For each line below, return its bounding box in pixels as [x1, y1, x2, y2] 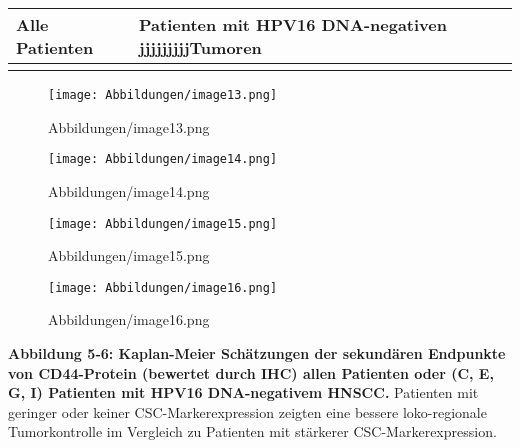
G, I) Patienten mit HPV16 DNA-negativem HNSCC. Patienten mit [8, 382, 479, 403]
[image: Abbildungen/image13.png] [48, 88, 278, 102]
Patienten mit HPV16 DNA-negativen [139, 13, 447, 36]
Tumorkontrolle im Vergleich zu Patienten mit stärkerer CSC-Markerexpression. [8, 421, 497, 442]
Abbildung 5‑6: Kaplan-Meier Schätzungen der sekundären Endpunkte [8, 343, 506, 363]
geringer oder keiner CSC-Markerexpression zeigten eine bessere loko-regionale [8, 401, 487, 422]
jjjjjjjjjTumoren [139, 36, 262, 59]
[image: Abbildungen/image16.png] [48, 280, 278, 295]
